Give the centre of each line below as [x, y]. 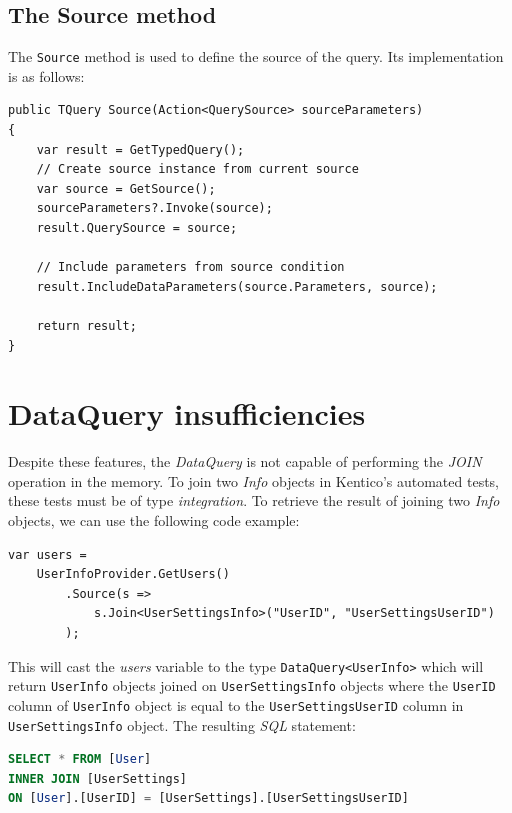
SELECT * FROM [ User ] [80, 759]
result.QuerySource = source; [137, 228]
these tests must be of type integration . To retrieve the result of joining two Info [254, 500]
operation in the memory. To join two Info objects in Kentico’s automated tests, [253, 480]
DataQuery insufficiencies [187, 413]
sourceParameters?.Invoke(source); [154, 208]
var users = [47, 554]
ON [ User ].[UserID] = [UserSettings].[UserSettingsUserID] [208, 798]
